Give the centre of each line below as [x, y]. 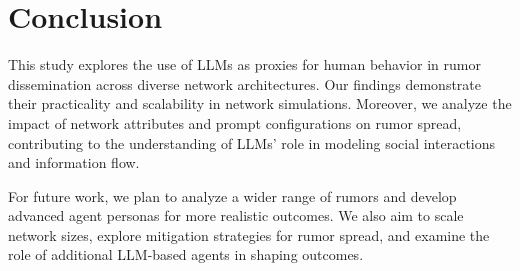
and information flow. [74, 162]
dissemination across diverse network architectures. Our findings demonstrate [244, 83]
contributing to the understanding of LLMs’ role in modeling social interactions [252, 142]
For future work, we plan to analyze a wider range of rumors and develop [232, 195]
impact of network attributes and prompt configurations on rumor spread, [235, 122]
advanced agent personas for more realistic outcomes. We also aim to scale [236, 215]
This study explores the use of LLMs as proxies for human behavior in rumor [244, 64]
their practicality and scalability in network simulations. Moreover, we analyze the [260, 103]
